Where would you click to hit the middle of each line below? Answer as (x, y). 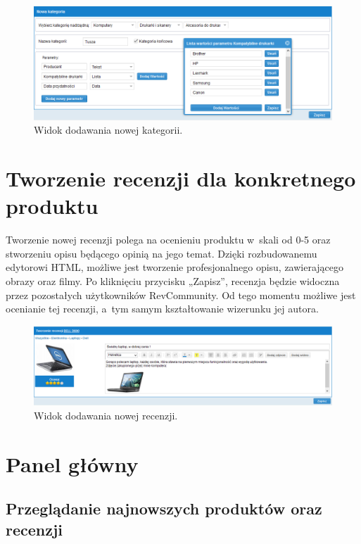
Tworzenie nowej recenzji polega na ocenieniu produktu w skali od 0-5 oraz (168, 240)
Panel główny (72, 463)
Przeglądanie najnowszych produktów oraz (164, 508)
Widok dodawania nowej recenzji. (106, 415)
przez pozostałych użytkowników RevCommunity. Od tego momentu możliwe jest (181, 295)
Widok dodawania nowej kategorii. (108, 130)
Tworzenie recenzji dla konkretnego (181, 178)
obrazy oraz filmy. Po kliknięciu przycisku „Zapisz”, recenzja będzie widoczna (173, 281)
